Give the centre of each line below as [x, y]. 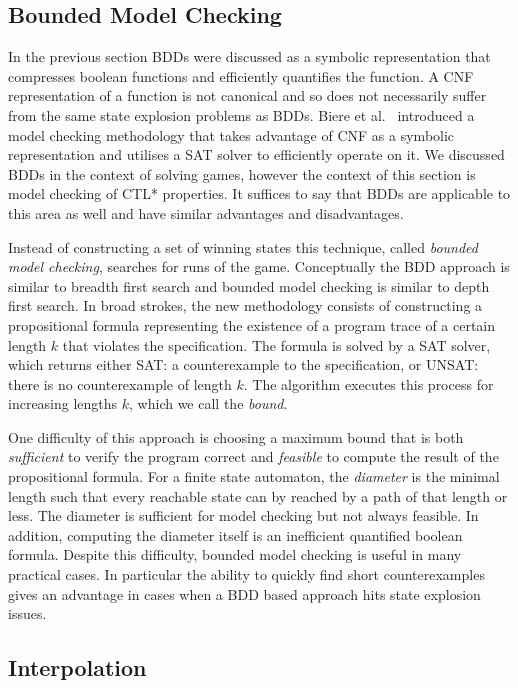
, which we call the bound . [208, 403]
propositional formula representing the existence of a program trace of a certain [252, 324]
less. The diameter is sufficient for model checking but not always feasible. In [243, 515]
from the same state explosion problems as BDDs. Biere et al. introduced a [241, 114]
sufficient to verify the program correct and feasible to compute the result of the [253, 456]
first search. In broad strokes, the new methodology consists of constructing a [245, 305]
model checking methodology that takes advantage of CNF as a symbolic [231, 134]
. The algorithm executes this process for [368, 383]
